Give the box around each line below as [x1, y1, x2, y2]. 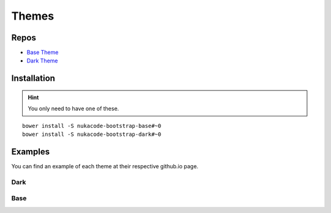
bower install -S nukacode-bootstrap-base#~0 [22, 122, 162, 129]
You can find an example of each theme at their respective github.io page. [11, 162, 199, 170]
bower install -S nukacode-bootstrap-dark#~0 [22, 131, 162, 138]
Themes [11, 9, 55, 23]
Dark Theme [26, 57, 58, 64]
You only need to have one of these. [28, 105, 120, 113]
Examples [11, 146, 50, 157]
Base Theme [26, 49, 59, 56]
